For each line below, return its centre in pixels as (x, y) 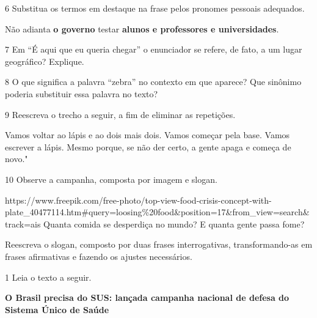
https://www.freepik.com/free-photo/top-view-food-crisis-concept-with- (138, 200)
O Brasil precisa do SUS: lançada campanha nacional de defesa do (147, 298)
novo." (16, 159)
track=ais (23, 224)
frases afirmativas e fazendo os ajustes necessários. (99, 256)
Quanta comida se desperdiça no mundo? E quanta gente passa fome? (174, 224)
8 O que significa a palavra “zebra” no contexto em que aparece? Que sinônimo (153, 82)
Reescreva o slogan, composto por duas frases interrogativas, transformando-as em (159, 244)
